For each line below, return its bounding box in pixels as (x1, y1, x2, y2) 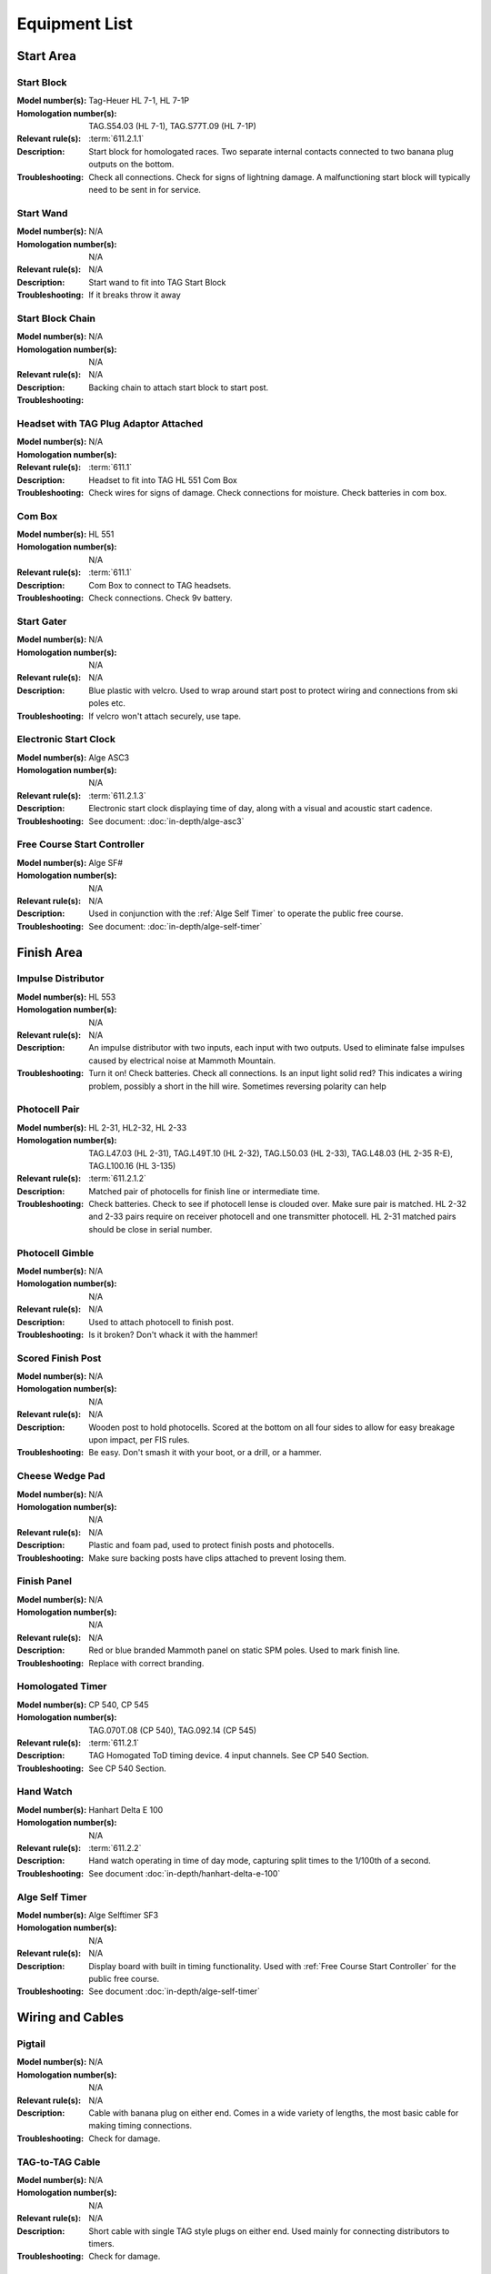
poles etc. (88, 698, 126, 709)
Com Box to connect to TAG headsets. (88, 579, 232, 590)
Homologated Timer (16, 1680, 107, 1693)
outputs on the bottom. (88, 159, 175, 170)
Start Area (16, 48, 76, 64)
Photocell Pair (16, 1103, 80, 1116)
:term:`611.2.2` (88, 1843, 142, 1854)
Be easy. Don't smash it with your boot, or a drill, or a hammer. (88, 1447, 322, 1458)
